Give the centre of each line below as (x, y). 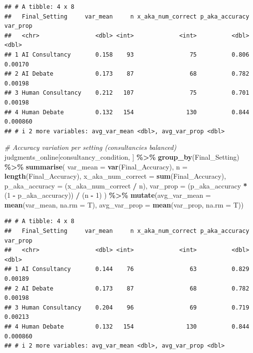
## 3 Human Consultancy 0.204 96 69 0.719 (127, 307)
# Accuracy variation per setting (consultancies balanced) (90, 147)
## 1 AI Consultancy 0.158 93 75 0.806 (127, 54)
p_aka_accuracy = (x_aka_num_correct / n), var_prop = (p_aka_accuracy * (126, 185)
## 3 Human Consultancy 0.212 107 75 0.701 (127, 93)
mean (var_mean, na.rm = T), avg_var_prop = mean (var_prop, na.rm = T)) (124, 204)
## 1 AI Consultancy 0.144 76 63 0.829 (127, 269)
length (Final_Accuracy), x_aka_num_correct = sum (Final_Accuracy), (115, 176)
